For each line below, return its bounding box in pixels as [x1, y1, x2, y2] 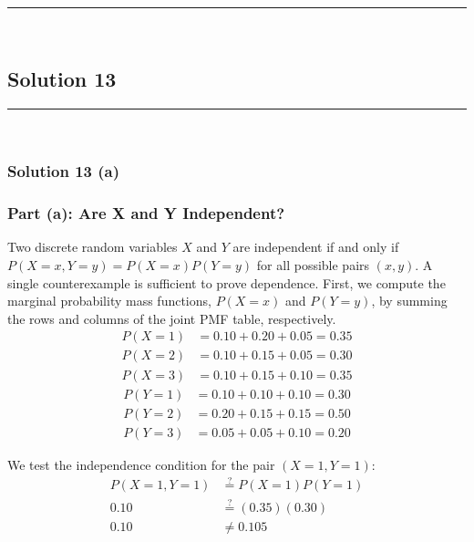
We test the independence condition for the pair [7, 454, 275, 474]
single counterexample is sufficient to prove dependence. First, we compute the [7, 273, 446, 292]
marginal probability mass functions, [7, 291, 211, 310]
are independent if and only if [232, 237, 399, 256]
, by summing [371, 291, 448, 310]
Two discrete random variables [7, 237, 178, 256]
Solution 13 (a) [7, 160, 120, 182]
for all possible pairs [256, 255, 370, 275]
